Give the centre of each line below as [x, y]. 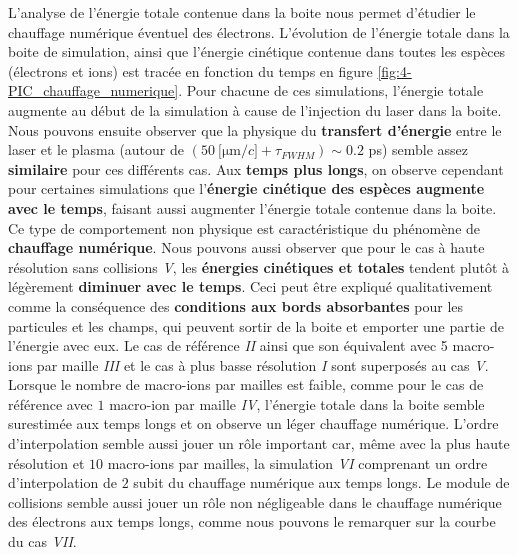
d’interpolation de [62, 482]
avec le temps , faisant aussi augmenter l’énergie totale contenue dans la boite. [252, 207]
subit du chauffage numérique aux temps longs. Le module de [321, 482]
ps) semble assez [418, 149]
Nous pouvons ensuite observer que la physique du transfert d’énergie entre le [255, 129]
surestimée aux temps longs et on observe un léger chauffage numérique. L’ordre [253, 423]
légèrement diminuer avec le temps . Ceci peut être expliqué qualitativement [250, 286]
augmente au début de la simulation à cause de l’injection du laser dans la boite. [255, 109]
